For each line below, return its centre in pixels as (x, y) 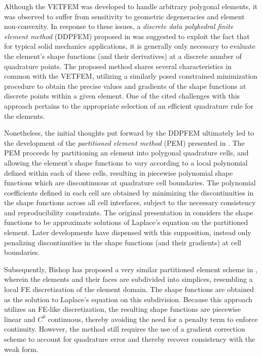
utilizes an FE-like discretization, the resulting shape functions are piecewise (123, 309)
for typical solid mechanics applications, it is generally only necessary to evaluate (130, 46)
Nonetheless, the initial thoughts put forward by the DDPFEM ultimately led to (129, 133)
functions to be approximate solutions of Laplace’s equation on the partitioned (126, 222)
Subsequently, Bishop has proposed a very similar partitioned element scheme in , (131, 269)
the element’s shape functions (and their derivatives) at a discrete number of (123, 56)
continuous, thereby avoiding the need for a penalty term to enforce (153, 319)
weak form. (21, 349)
